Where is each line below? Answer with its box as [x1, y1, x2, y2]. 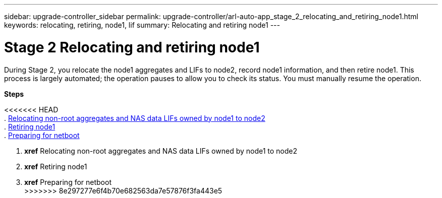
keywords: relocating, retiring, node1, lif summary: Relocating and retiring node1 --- [4, 21, 280, 29]
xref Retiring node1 [24, 162, 87, 171]
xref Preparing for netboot [24, 177, 112, 186]
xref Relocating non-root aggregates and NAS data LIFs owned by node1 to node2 [24, 146, 298, 155]
